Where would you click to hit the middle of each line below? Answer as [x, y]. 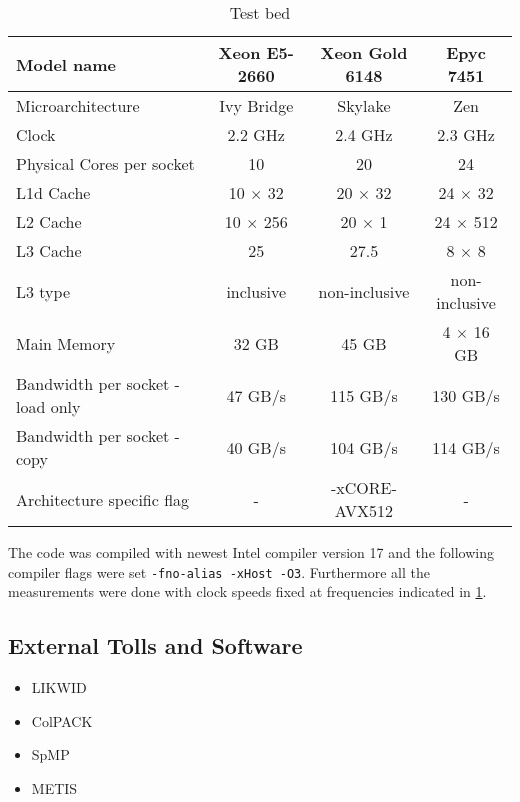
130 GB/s [466, 395]
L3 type [43, 291]
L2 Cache [49, 221]
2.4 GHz [364, 134]
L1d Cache [53, 192]
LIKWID [59, 687]
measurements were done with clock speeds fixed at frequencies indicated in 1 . [247, 591]
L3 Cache [49, 250]
